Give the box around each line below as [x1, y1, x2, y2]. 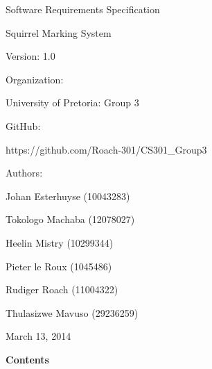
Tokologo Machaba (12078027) [6, 212, 135, 227]
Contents [6, 352, 49, 366]
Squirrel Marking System [6, 25, 112, 40]
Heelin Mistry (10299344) [6, 235, 114, 249]
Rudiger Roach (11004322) [6, 282, 118, 297]
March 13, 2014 [6, 329, 71, 343]
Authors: [6, 165, 43, 180]
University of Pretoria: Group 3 [6, 95, 139, 110]
